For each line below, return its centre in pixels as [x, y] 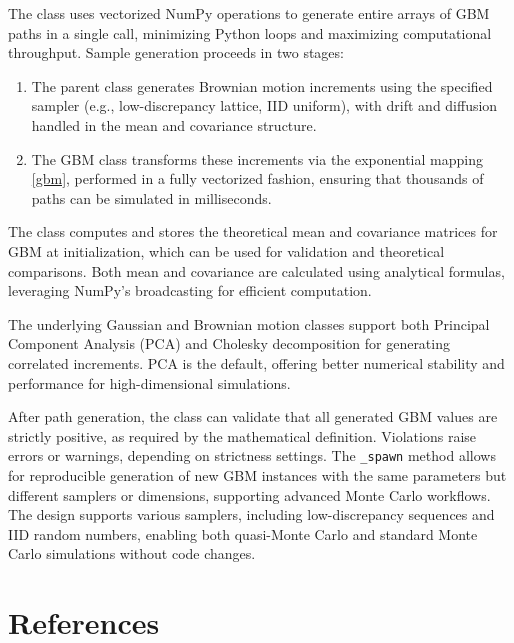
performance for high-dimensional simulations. [149, 382]
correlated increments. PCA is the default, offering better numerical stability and [256, 362]
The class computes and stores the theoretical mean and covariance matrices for [253, 231]
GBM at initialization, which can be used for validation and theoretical [226, 250]
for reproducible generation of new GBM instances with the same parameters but [257, 474]
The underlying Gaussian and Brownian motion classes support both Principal [249, 323]
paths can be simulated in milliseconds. [151, 197]
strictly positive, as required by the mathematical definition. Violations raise [242, 435]
